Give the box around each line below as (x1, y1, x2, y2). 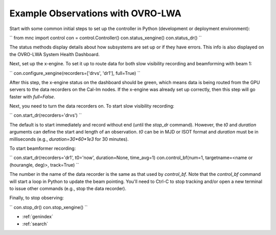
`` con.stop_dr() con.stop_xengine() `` (9, 204, 88, 210)
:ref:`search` (22, 221, 49, 227)
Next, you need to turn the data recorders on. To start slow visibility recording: (9, 103, 175, 109)
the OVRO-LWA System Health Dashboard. (9, 51, 100, 57)
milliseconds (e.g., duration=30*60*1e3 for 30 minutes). (9, 136, 129, 142)
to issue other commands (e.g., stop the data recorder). (9, 185, 126, 191)
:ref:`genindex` (22, 214, 54, 220)
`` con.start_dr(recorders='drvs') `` (9, 112, 82, 118)
